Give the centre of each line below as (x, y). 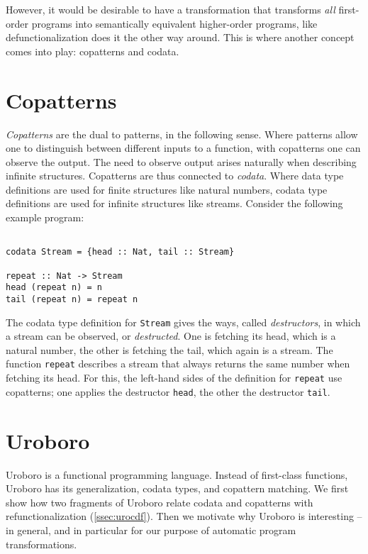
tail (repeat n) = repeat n (72, 299)
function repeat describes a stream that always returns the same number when (178, 364)
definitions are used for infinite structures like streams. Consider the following (174, 203)
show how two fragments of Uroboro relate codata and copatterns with (160, 502)
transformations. (41, 544)
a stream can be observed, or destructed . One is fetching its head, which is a (171, 336)
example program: (45, 217)
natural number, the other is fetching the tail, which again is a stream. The (169, 349)
